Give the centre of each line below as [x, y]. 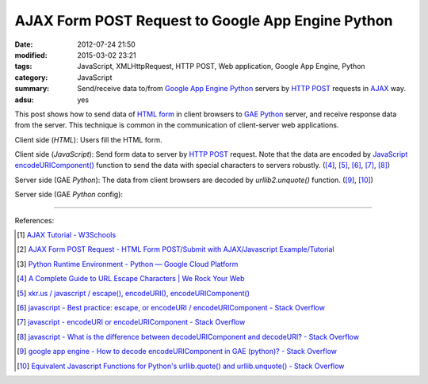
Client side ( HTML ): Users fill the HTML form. [88, 139]
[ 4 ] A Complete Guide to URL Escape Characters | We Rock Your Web [131, 279]
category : [31, 77]
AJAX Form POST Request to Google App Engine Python [204, 21]
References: [34, 220]
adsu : [25, 100]
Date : [24, 44]
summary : [32, 89]
